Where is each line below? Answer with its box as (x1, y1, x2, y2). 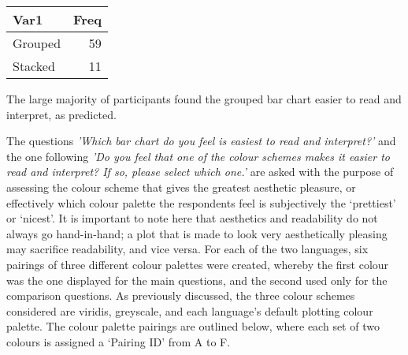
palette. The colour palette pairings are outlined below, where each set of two (6, 318, 380, 334)
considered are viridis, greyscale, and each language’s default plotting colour (6, 302, 373, 319)
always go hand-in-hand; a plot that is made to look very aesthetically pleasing (6, 225, 388, 241)
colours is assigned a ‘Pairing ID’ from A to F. (6, 333, 231, 349)
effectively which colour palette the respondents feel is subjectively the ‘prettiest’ (6, 194, 396, 211)
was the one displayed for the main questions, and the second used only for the (6, 271, 388, 288)
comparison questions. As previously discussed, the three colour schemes (6, 287, 355, 304)
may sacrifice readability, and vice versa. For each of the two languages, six (6, 241, 369, 257)
